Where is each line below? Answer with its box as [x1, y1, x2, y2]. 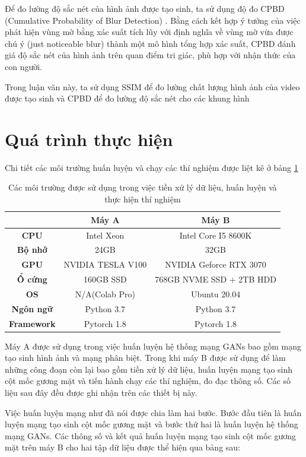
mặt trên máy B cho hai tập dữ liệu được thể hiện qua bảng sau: [5, 441, 240, 453]
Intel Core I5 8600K [179, 228, 252, 241]
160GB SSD [83, 273, 127, 285]
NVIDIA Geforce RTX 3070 [165, 258, 266, 271]
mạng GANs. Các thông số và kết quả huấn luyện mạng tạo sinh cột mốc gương [5, 429, 297, 442]
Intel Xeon [86, 228, 125, 241]
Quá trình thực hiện [5, 126, 173, 151]
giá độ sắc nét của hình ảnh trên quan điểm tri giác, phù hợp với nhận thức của [5, 49, 296, 61]
